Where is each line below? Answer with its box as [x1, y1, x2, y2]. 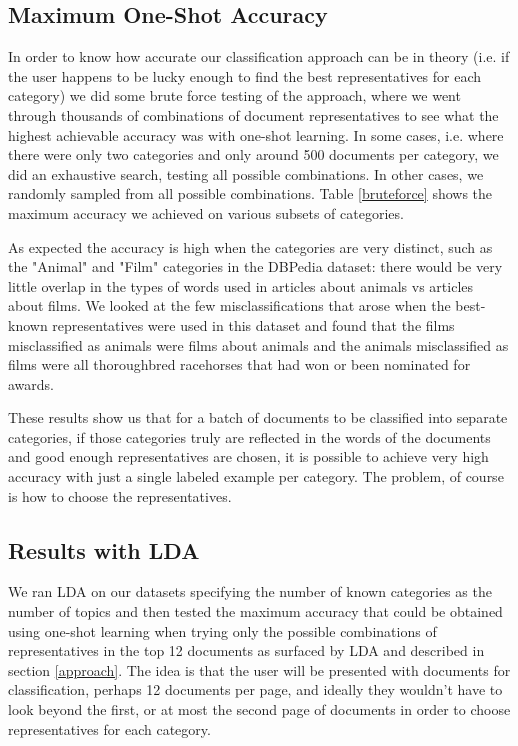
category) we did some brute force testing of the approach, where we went [8, 85, 461, 106]
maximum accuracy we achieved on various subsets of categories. [8, 202, 404, 223]
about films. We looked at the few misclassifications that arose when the [8, 295, 451, 316]
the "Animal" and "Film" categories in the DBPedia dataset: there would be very [8, 256, 503, 277]
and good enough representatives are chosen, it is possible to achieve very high [8, 446, 489, 467]
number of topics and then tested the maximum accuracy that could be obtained [8, 601, 503, 622]
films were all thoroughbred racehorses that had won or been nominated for [8, 354, 471, 375]
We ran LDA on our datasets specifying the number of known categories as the [8, 581, 492, 602]
